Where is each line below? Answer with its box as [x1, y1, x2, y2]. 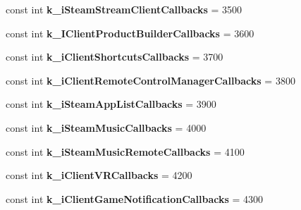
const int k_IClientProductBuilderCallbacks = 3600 [6, 25, 254, 40]
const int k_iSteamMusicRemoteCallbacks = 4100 [6, 144, 245, 159]
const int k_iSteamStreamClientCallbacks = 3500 [6, 2, 242, 16]
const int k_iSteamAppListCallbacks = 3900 [6, 97, 216, 111]
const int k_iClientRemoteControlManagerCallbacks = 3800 [6, 73, 295, 87]
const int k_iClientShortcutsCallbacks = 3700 [6, 49, 223, 64]
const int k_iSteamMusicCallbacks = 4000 [6, 120, 207, 135]
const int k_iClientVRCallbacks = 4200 [6, 168, 192, 183]
